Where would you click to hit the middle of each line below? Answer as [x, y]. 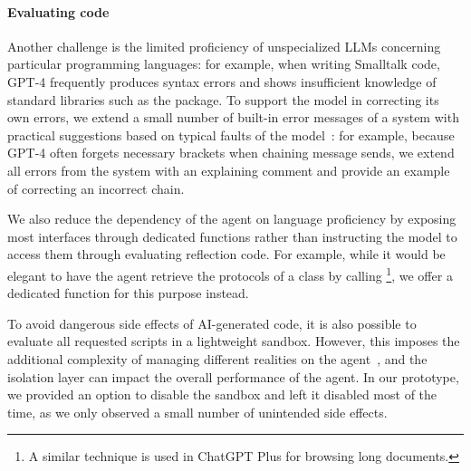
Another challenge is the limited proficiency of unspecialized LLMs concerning [224, 46]
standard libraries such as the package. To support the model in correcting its [223, 99]
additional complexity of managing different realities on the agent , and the [217, 358]
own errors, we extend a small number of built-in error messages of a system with [233, 117]
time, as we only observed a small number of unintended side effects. [197, 412]
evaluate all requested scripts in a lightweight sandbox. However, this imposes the [234, 341]
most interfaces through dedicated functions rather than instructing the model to [232, 236]
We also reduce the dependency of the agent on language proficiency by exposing [232, 219]
